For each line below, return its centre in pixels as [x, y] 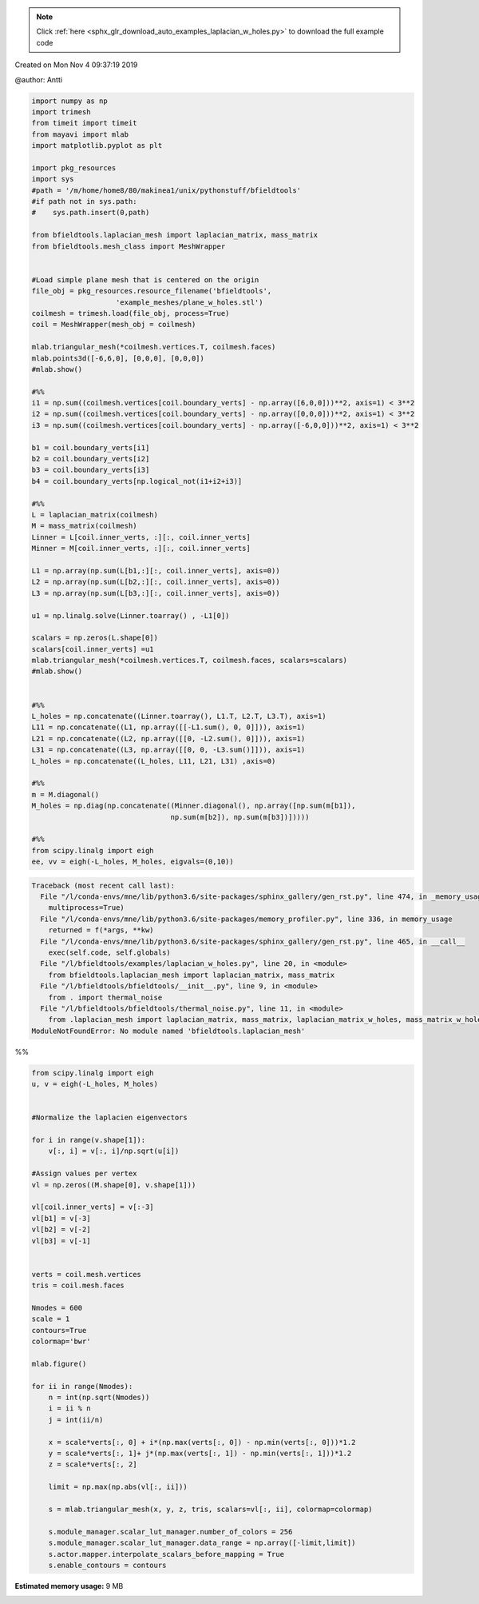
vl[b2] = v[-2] [61, 1230]
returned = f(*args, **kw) [101, 930]
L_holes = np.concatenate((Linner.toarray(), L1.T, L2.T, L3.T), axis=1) [179, 716]
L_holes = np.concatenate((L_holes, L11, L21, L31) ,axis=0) [154, 761]
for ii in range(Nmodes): [82, 1386]
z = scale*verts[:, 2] [93, 1464]
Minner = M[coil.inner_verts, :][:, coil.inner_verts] [141, 549]
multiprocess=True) [87, 908]
